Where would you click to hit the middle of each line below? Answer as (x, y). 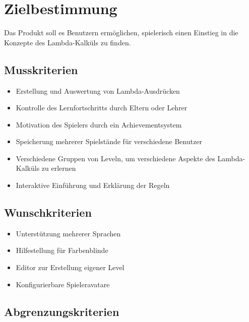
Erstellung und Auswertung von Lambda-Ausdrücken (98, 90)
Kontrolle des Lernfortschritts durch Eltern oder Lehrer (102, 108)
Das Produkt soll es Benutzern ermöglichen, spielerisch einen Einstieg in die (121, 33)
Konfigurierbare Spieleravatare (63, 284)
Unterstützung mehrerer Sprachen (68, 233)
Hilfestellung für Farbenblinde (62, 250)
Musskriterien (41, 69)
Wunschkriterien (48, 212)
